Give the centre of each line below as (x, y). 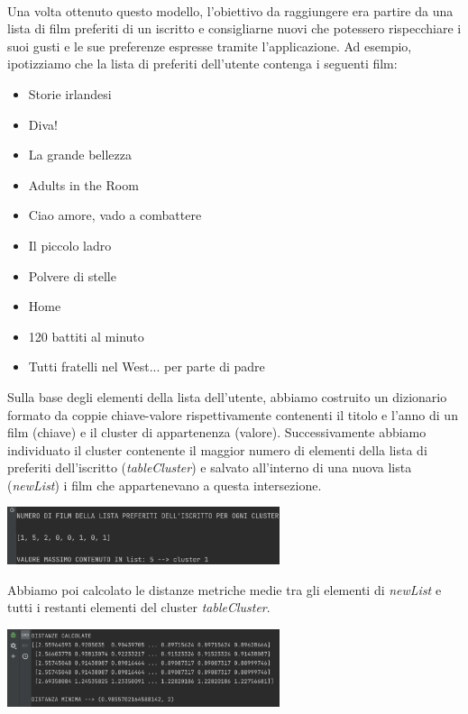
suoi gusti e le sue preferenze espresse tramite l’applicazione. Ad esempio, (210, 46)
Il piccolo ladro (70, 245)
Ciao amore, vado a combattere (115, 215)
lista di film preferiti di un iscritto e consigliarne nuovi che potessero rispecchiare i (234, 28)
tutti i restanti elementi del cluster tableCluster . (139, 607)
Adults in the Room (83, 184)
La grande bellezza (80, 155)
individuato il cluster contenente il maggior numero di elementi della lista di (217, 449)
